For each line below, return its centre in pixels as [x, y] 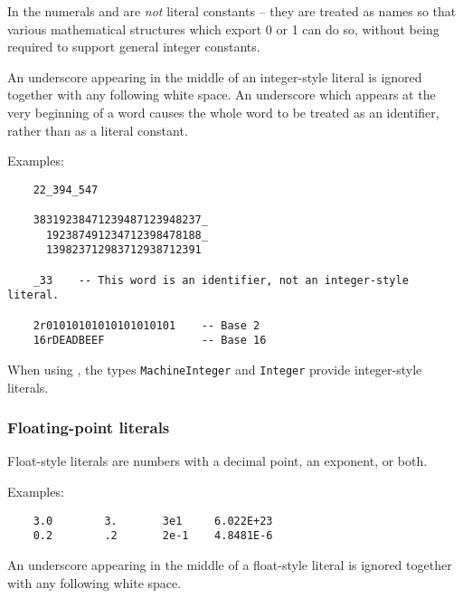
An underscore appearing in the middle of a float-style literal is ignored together [230, 564]
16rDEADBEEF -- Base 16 [150, 341]
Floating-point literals [89, 427]
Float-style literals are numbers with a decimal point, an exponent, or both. [217, 461]
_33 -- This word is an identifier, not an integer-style [221, 280]
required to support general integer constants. [134, 47]
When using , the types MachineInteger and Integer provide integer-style [215, 369]
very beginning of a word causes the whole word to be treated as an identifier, [223, 112]
